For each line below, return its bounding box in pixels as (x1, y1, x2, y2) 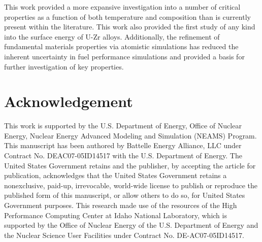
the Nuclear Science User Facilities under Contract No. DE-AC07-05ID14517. (4, 229, 244, 240)
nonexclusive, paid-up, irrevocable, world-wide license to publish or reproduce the (4, 180, 258, 190)
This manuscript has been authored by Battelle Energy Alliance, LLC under (4, 140, 242, 151)
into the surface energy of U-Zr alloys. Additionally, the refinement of (4, 31, 220, 42)
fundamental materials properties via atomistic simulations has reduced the (4, 41, 239, 52)
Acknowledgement (4, 91, 133, 112)
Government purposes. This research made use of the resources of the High (4, 200, 237, 211)
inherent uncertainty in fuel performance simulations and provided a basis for (4, 51, 245, 61)
